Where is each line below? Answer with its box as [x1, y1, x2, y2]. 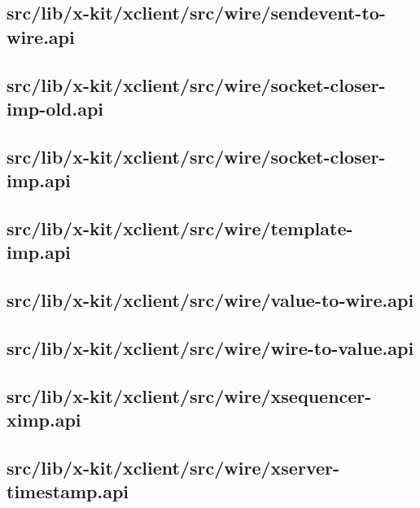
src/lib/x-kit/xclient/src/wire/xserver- [7, 454, 340, 480]
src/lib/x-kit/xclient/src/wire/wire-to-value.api [7, 335, 414, 360]
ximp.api [7, 407, 81, 432]
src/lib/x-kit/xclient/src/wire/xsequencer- [7, 383, 372, 408]
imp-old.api [7, 95, 104, 120]
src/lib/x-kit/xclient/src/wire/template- [7, 215, 353, 240]
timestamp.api [7, 479, 129, 504]
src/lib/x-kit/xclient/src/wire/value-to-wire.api [7, 287, 414, 313]
